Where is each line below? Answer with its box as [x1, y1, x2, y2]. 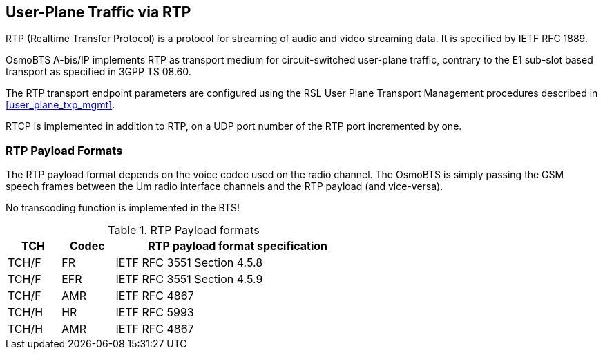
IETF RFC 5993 [115, 305, 194, 320]
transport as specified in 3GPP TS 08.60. [6, 66, 191, 78]
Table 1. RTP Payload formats [108, 223, 260, 238]
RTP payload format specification [148, 239, 328, 253]
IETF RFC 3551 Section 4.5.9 [115, 272, 263, 287]
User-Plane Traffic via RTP [6, 3, 191, 21]
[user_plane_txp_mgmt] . [6, 99, 115, 111]
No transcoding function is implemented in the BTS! [6, 202, 240, 214]
